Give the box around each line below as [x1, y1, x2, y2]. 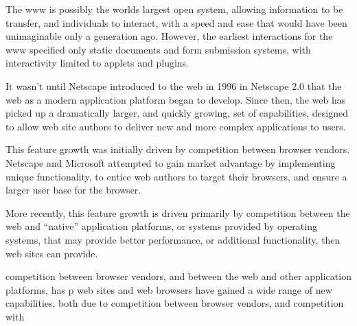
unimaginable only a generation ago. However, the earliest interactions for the [5, 29, 333, 43]
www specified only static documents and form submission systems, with [5, 42, 311, 56]
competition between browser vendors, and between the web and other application [5, 269, 352, 283]
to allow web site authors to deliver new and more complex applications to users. [5, 119, 346, 133]
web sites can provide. [5, 246, 98, 260]
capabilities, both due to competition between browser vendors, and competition [5, 296, 344, 310]
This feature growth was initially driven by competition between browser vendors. [5, 142, 350, 156]
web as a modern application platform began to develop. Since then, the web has [5, 92, 346, 106]
